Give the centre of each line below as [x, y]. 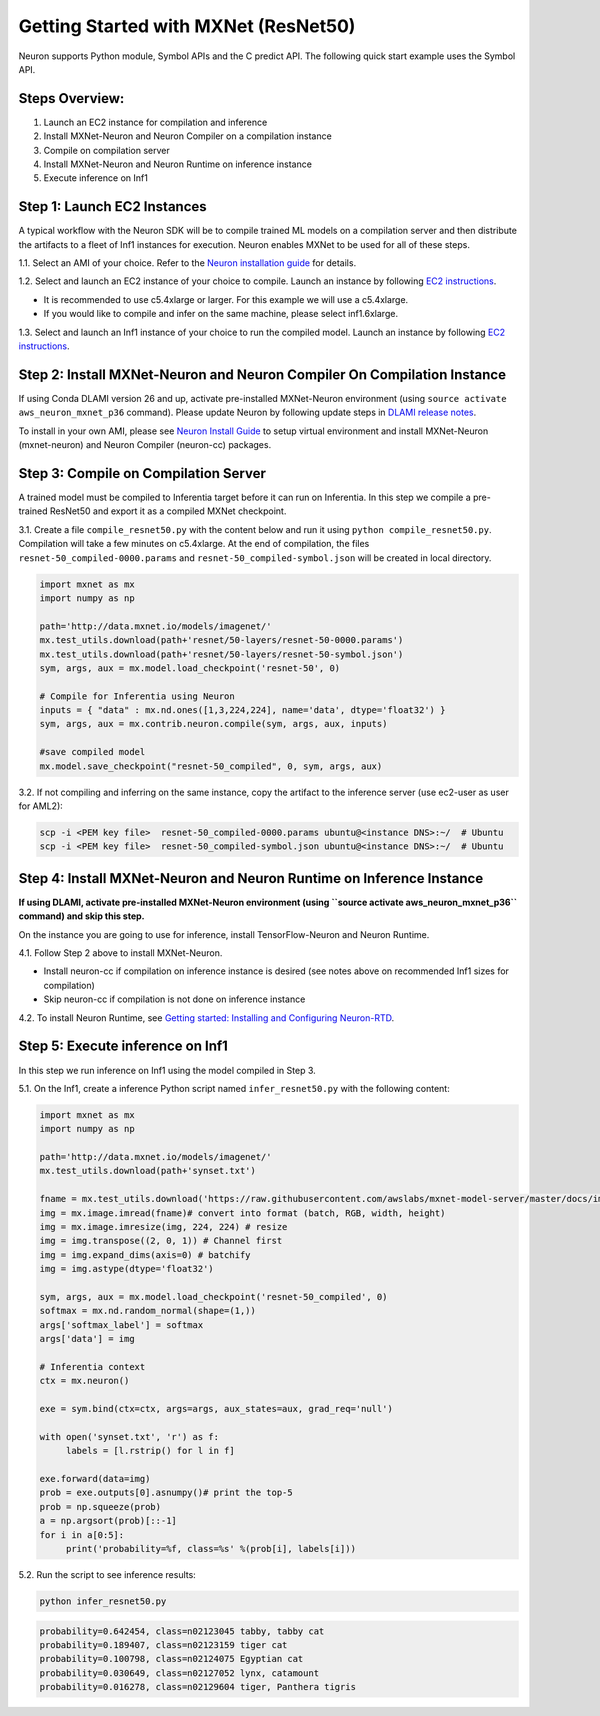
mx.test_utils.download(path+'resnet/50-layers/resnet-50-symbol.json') [221, 654]
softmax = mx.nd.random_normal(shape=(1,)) [148, 1311]
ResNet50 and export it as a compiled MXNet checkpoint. [168, 511]
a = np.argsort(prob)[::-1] [108, 1521]
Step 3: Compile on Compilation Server [142, 473]
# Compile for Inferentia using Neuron [137, 696]
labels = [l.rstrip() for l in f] [150, 1451]
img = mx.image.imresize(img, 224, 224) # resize [163, 1227]
